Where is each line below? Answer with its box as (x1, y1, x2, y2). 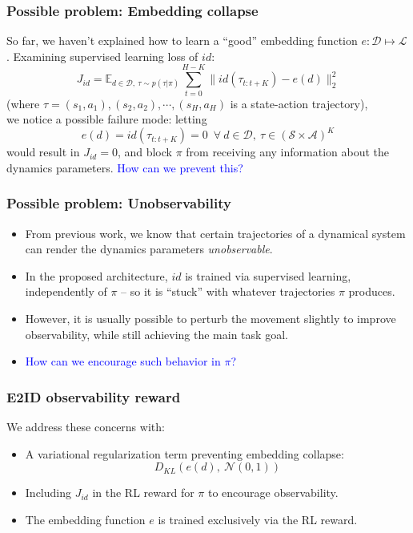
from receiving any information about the (186, 143, 389, 160)
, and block (117, 143, 172, 160)
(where (6, 95, 40, 111)
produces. (348, 283, 395, 300)
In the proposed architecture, (25, 267, 168, 284)
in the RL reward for (92, 484, 194, 501)
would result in (6, 143, 80, 160)
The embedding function (25, 511, 146, 527)
